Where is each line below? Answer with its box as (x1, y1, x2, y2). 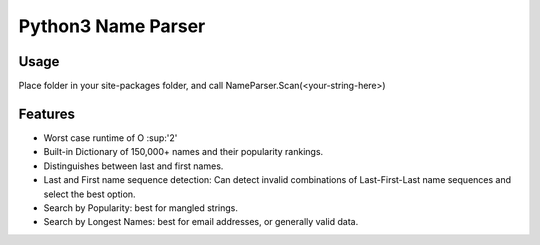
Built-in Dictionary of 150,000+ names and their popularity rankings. (43, 146, 324, 158)
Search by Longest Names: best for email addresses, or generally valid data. (43, 216, 359, 228)
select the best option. (43, 188, 136, 200)
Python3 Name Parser (18, 15, 206, 37)
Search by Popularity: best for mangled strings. (43, 201, 239, 214)
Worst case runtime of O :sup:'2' (43, 131, 178, 144)
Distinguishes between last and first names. (43, 160, 224, 172)
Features (18, 105, 75, 122)
